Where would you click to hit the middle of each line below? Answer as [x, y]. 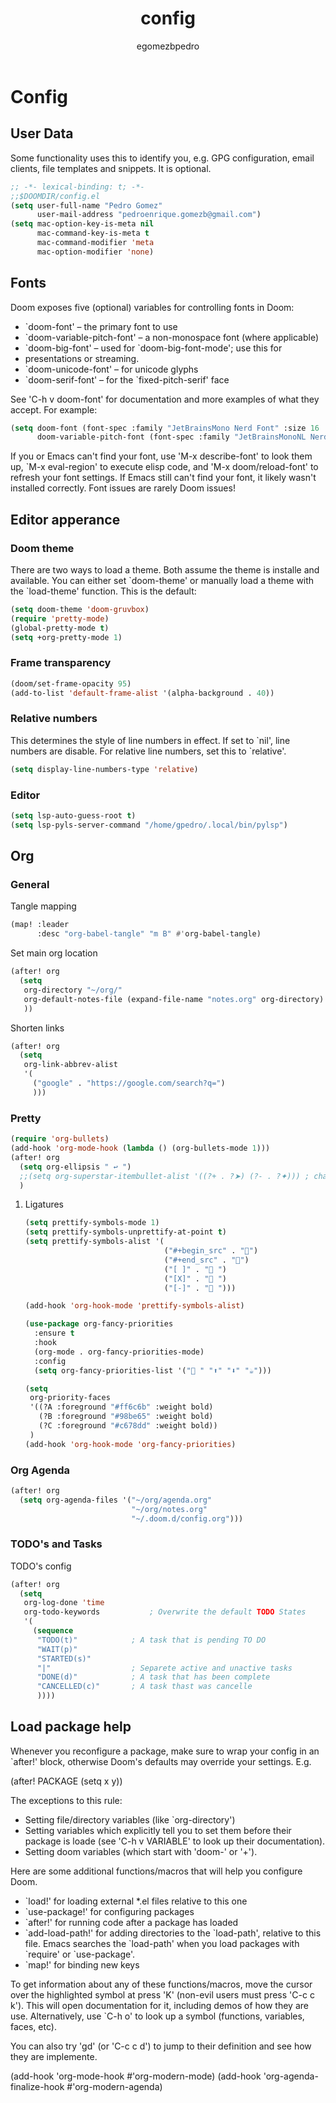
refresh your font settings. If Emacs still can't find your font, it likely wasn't [163, 478]
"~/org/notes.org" [169, 1509]
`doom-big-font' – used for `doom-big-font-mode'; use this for [153, 348]
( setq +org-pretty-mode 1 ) [66, 637]
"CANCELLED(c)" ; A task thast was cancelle [144, 1687]
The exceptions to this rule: [66, 1800]
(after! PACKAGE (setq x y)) [66, 1781]
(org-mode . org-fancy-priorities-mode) [119, 1352]
